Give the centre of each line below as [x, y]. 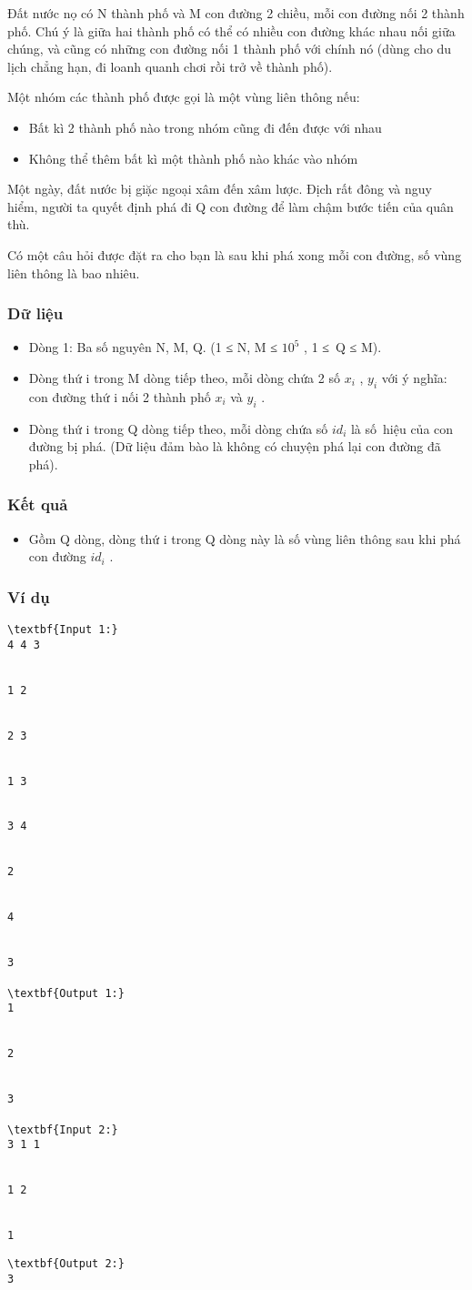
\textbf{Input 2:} [63, 1129]
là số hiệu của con [402, 428]
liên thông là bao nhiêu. [74, 272]
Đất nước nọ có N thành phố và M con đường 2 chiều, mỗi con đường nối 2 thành [236, 13]
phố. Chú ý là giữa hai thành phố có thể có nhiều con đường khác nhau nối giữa [231, 30]
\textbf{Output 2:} [66, 1263]
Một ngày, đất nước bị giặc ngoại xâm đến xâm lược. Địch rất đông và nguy [220, 189]
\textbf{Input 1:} [63, 629]
